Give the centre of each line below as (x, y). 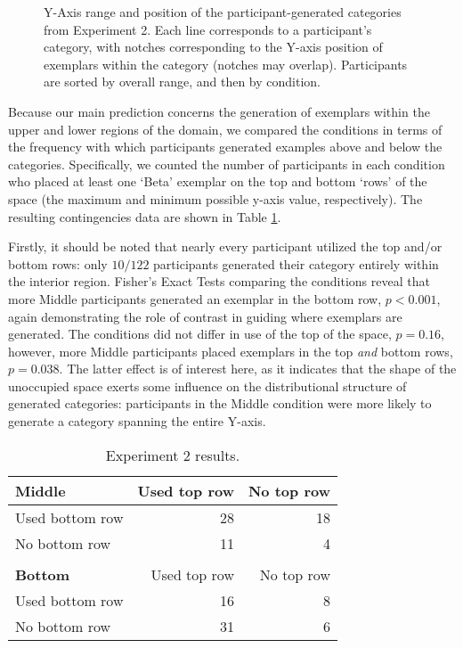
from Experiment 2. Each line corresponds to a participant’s (208, 29)
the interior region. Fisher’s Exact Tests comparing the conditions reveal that (219, 281)
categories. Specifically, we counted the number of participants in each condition (227, 164)
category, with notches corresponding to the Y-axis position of (213, 47)
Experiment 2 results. (173, 455)
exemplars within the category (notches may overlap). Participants (226, 64)
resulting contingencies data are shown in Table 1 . (145, 216)
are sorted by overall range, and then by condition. (182, 82)
